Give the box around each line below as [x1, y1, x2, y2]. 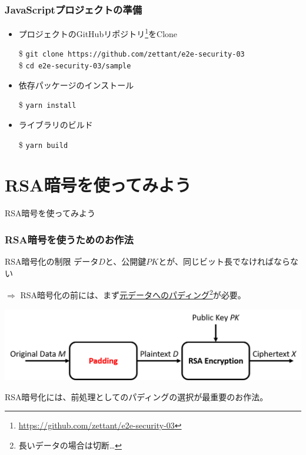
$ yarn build [18, 138, 68, 150]
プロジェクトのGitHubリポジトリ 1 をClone [18, 26, 178, 39]
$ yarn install [18, 98, 76, 111]
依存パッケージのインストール [18, 78, 134, 91]
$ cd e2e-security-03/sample [18, 59, 131, 71]
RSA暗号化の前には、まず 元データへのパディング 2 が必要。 [20, 287, 246, 301]
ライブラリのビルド [18, 118, 93, 131]
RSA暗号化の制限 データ [5, 255, 99, 268]
